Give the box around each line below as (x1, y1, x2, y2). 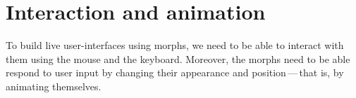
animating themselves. (6, 78, 102, 93)
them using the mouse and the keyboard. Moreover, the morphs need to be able (6, 51, 350, 66)
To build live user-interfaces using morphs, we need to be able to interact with (6, 38, 344, 52)
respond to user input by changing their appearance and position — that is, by (6, 65, 344, 80)
